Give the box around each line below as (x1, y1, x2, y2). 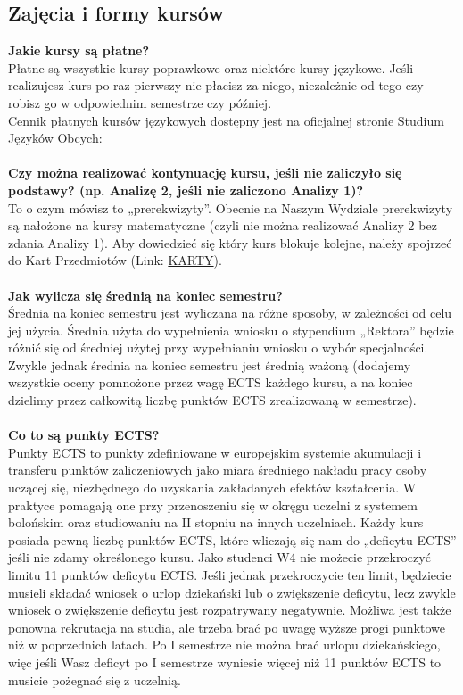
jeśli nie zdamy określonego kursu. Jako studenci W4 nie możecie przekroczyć (8, 548, 431, 567)
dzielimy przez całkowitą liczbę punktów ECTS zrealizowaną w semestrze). (8, 391, 417, 410)
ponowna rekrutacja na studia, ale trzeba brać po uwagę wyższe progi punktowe (8, 617, 445, 636)
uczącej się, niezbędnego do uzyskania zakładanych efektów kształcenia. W (8, 478, 417, 497)
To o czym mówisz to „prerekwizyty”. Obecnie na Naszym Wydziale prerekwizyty (8, 198, 453, 217)
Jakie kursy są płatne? (8, 41, 150, 60)
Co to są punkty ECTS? (8, 426, 160, 444)
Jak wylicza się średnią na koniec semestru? (8, 285, 283, 304)
